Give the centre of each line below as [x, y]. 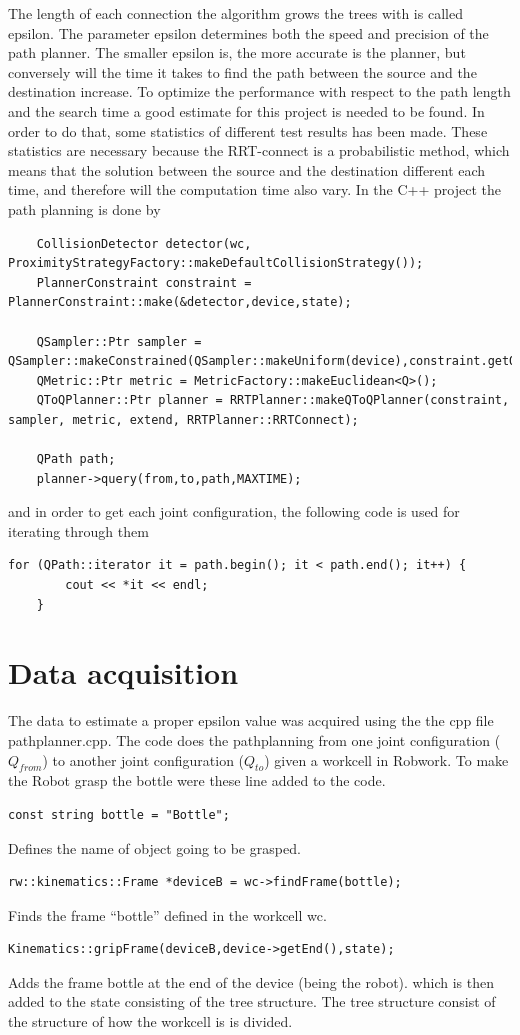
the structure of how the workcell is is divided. [150, 1021]
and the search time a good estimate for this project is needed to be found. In [246, 110]
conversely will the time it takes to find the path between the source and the [242, 71]
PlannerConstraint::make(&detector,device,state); [180, 302]
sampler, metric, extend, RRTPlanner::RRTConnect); [183, 419]
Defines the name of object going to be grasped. [154, 847]
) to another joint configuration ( [143, 759]
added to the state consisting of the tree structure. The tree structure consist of [252, 1001]
